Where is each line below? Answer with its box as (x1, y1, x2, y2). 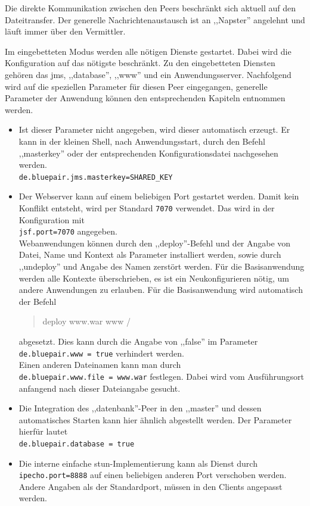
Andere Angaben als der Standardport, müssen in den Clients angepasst (18, 480, 283, 492)
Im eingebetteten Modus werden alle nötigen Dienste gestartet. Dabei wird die (5, 45, 292, 57)
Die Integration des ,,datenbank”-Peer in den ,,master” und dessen (18, 402, 262, 414)
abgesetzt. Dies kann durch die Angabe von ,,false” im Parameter (18, 335, 258, 348)
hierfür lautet (18, 425, 68, 438)
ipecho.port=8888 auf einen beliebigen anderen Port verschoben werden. (18, 468, 287, 481)
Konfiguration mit (18, 213, 85, 226)
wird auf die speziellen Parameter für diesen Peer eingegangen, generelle (5, 80, 268, 92)
